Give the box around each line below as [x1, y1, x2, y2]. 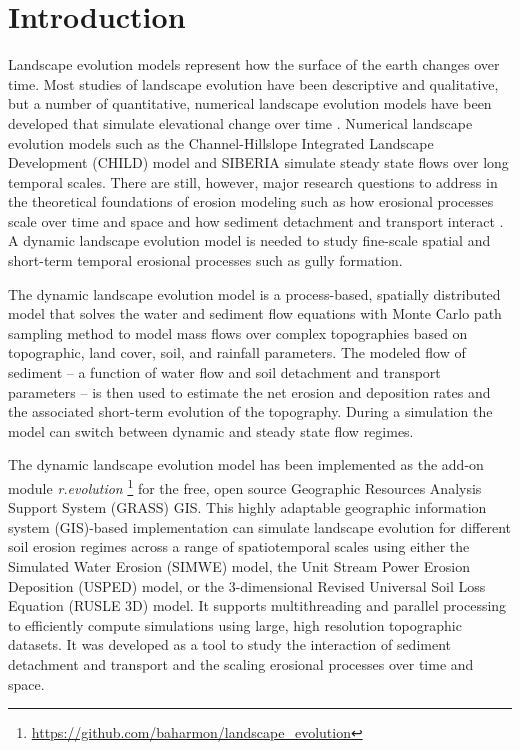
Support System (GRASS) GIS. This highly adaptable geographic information [8, 497, 487, 518]
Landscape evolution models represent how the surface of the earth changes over [8, 54, 500, 75]
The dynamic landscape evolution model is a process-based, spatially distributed [8, 283, 501, 304]
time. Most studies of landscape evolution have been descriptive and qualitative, [8, 73, 499, 94]
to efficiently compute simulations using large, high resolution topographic [8, 614, 462, 635]
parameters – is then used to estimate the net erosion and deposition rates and [8, 381, 491, 402]
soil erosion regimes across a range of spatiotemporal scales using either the [8, 536, 470, 557]
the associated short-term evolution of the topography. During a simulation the [8, 401, 493, 422]
